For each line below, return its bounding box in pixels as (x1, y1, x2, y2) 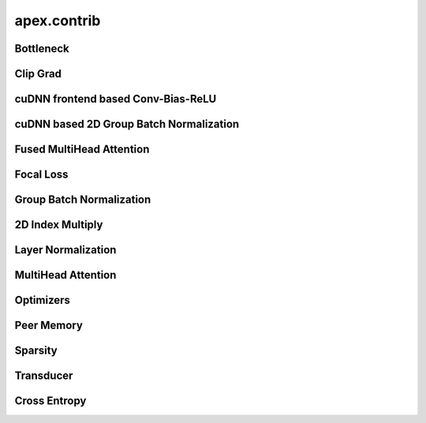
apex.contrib (14, 12, 101, 29)
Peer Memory (14, 319, 83, 332)
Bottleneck (14, 42, 70, 55)
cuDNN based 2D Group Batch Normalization (14, 118, 240, 131)
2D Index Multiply (14, 218, 103, 232)
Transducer (14, 369, 73, 383)
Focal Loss (14, 168, 69, 182)
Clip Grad (14, 67, 62, 80)
